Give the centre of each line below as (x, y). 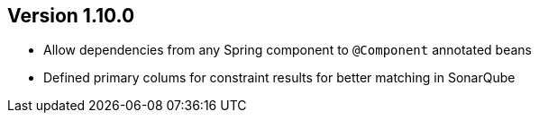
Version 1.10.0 (71, 16)
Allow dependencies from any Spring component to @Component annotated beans (288, 50)
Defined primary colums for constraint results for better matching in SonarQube (279, 78)
